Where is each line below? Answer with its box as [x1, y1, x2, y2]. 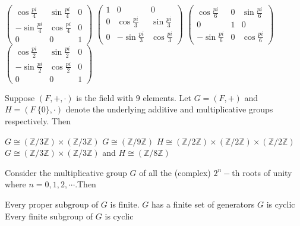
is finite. [110, 198, 140, 211]
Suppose [5, 91, 35, 103]
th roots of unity [232, 166, 292, 178]
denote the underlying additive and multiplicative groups [65, 103, 273, 115]
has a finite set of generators [151, 198, 255, 211]
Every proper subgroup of [5, 198, 99, 211]
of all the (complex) [139, 166, 211, 178]
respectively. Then [5, 115, 71, 127]
